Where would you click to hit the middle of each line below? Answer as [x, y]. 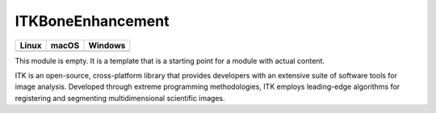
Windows [107, 45]
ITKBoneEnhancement [92, 21]
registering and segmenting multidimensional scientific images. [120, 98]
